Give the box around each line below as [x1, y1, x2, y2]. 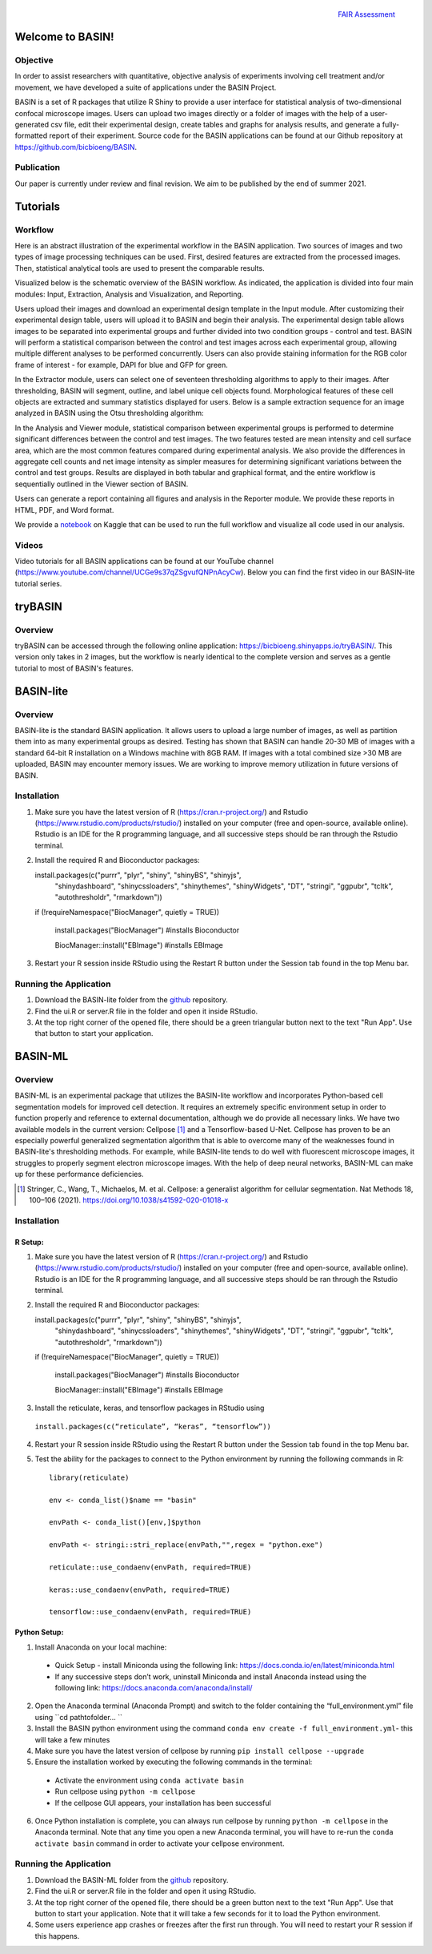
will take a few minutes [34, 1734, 110, 1744]
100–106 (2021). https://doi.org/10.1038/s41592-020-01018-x [29, 1195, 229, 1205]
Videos [14, 539, 43, 550]
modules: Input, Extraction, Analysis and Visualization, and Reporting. [14, 289, 244, 299]
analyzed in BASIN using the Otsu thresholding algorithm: [14, 409, 204, 418]
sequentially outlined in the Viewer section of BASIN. [14, 479, 189, 489]
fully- [382, 119, 400, 129]
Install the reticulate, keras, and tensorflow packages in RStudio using [34, 1403, 265, 1413]
